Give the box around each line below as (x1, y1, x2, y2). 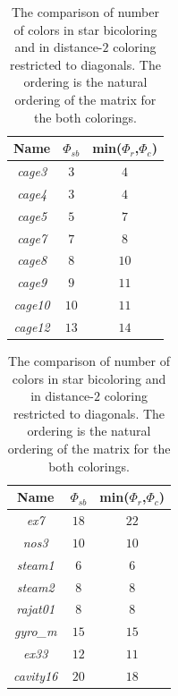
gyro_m (13, 622, 57, 641)
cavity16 (13, 666, 58, 684)
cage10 (13, 295, 50, 314)
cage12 (13, 317, 50, 335)
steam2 (16, 577, 55, 596)
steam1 (16, 555, 55, 573)
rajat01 (16, 599, 55, 618)
